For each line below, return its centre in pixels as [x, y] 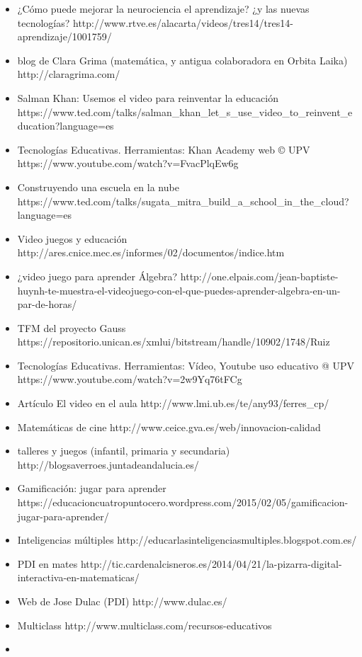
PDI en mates [47, 563]
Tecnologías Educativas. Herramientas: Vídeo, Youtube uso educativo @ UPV [186, 365]
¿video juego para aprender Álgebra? [97, 276]
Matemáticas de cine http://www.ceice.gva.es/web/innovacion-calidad [169, 427]
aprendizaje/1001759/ [64, 36]
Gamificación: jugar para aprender [92, 488]
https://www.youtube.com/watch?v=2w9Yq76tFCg [130, 379]
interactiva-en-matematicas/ [78, 577]
